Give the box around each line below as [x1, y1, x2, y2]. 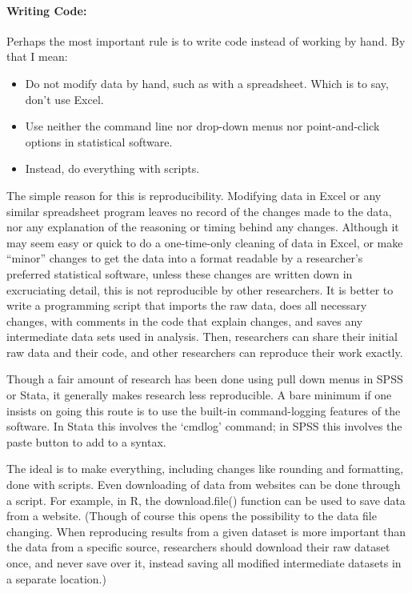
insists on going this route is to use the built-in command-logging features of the [6, 402, 401, 419]
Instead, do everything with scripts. [25, 160, 200, 177]
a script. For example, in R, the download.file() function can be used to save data [6, 491, 406, 508]
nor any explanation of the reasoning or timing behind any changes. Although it [6, 218, 399, 235]
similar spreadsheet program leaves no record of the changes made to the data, [6, 202, 392, 219]
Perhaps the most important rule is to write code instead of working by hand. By [6, 32, 406, 49]
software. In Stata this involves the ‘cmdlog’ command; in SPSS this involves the [6, 418, 402, 435]
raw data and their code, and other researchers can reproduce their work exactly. [6, 343, 403, 360]
